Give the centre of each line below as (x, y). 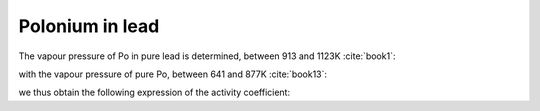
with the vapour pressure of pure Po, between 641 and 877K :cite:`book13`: (173, 74)
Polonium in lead (89, 26)
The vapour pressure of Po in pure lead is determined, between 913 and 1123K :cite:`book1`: (207, 56)
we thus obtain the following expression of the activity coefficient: (154, 92)
